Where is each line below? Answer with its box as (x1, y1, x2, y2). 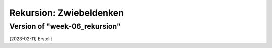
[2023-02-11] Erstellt (9, 36, 52, 42)
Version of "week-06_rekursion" (9, 22, 121, 31)
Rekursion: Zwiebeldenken (9, 7, 124, 18)
